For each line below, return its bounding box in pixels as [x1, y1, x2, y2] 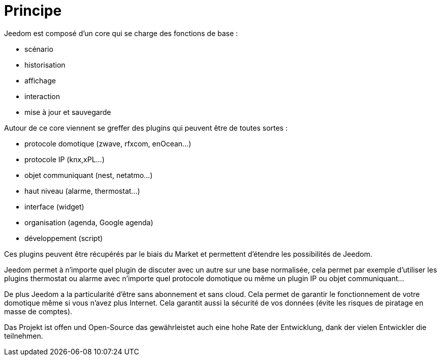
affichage [24, 76, 56, 85]
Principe [4, 2, 62, 19]
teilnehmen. [4, 331, 43, 340]
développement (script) [24, 233, 103, 243]
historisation [24, 60, 66, 69]
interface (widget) [24, 202, 84, 211]
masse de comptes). [4, 307, 73, 316]
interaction [24, 92, 60, 101]
